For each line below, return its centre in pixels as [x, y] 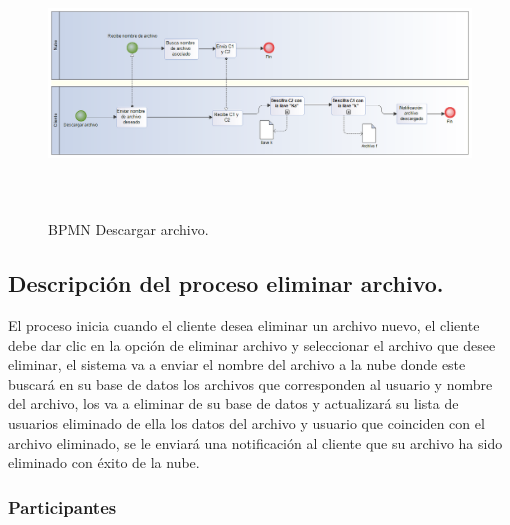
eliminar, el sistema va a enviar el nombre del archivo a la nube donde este [237, 364]
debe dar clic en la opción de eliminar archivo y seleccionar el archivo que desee [252, 344]
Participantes [62, 506]
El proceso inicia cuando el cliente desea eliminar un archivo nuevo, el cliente [244, 324]
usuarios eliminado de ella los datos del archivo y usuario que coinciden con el [246, 422]
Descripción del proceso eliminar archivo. [226, 283]
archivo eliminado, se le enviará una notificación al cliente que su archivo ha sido [255, 442]
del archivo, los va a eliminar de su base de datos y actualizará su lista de [233, 403]
